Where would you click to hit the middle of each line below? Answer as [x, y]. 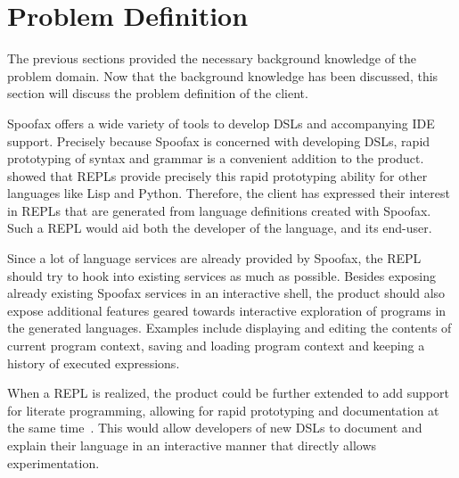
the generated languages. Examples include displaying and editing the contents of [229, 328]
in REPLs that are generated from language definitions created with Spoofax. [219, 210]
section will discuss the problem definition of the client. [158, 93]
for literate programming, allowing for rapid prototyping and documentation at [223, 410]
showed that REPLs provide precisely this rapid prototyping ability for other [217, 175]
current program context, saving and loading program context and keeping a [216, 346]
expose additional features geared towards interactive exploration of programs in [227, 310]
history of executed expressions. [94, 363]
